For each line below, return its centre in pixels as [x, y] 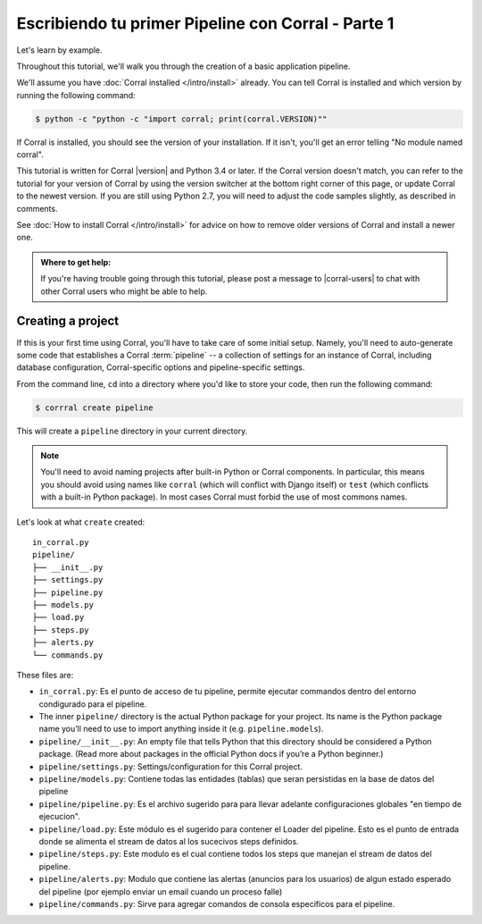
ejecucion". [59, 817]
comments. [37, 208]
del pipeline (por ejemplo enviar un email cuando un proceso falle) [161, 891]
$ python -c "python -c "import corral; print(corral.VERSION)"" [181, 119]
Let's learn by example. [59, 50]
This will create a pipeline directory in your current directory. [132, 431]
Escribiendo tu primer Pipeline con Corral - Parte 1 [205, 23]
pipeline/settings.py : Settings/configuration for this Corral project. [171, 766]
